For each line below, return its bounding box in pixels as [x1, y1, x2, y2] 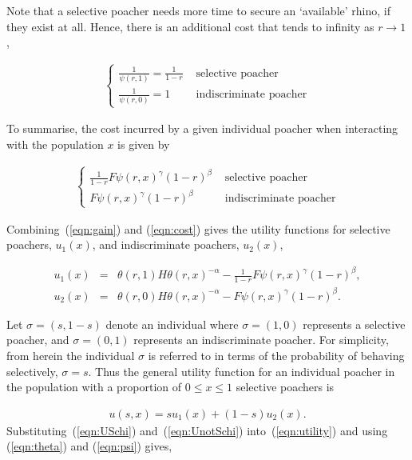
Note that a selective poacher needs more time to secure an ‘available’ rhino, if [6, 2, 390, 18]
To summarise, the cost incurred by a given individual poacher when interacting [6, 120, 398, 137]
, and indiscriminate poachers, [92, 236, 240, 253]
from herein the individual [6, 346, 135, 363]
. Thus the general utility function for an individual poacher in [88, 362, 395, 379]
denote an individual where [105, 315, 239, 332]
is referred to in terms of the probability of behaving [148, 346, 405, 363]
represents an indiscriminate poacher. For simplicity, [133, 331, 389, 348]
